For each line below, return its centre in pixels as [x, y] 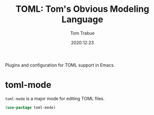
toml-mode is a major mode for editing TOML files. [55, 98]
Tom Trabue [82, 33]
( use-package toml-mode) [30, 107]
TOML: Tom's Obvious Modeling [82, 9]
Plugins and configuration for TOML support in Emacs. [60, 65]
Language [82, 19]
